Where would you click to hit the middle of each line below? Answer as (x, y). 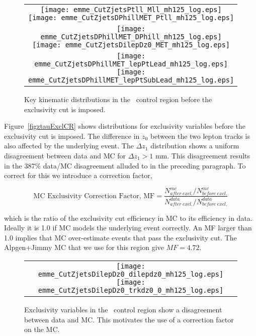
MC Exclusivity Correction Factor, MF (94, 196)
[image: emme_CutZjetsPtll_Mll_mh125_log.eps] (131, 10)
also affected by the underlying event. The (69, 146)
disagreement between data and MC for (65, 155)
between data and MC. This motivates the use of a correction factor (129, 319)
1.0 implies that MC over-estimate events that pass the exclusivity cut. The (120, 237)
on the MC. (42, 329)
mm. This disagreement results (203, 155)
